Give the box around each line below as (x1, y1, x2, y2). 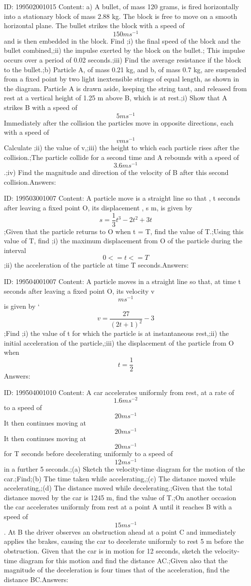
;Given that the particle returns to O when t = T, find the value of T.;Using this (4, 226, 244, 236)
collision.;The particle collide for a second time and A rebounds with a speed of (4, 152, 239, 162)
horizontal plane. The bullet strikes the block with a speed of (4, 20, 185, 31)
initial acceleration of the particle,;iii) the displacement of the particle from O (4, 337, 234, 348)
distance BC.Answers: (4, 574, 69, 584)
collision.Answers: (4, 176, 56, 187)
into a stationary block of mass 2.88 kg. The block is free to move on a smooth (4, 11, 237, 21)
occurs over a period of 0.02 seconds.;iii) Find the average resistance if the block (4, 55, 241, 65)
